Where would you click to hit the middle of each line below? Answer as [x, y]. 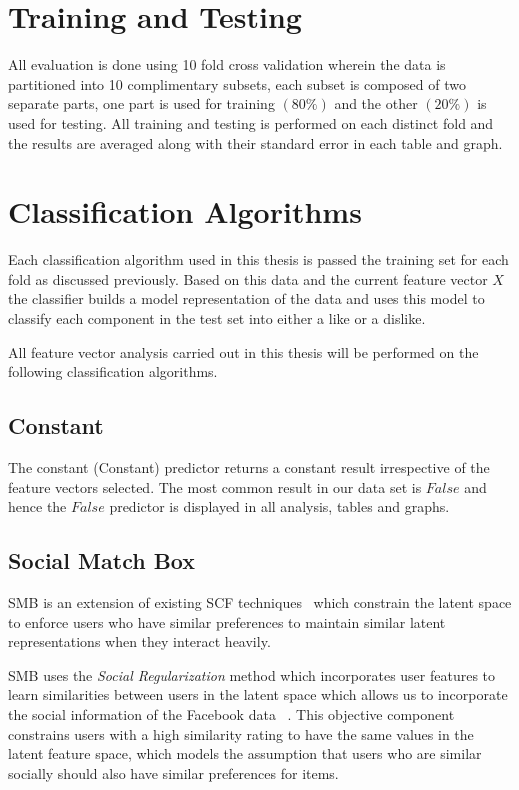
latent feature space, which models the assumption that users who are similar [245, 753]
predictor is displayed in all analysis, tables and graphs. [279, 506]
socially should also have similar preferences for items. [173, 772]
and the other [376, 103]
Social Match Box [101, 560]
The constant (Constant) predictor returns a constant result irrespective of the [249, 466]
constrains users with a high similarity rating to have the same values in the [241, 733]
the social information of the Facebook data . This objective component [231, 713]
